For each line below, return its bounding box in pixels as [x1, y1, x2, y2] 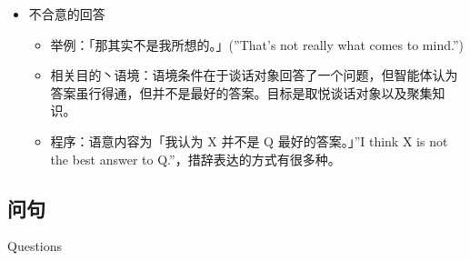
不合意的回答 [28, 5, 105, 23]
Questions [7, 236, 63, 256]
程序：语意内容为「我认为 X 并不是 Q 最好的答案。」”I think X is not [50, 131, 448, 150]
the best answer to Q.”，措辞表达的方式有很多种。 [50, 149, 341, 168]
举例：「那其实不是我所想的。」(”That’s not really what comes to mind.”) [50, 35, 464, 54]
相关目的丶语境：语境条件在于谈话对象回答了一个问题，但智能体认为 [50, 65, 458, 85]
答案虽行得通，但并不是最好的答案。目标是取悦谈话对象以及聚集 [50, 83, 433, 102]
